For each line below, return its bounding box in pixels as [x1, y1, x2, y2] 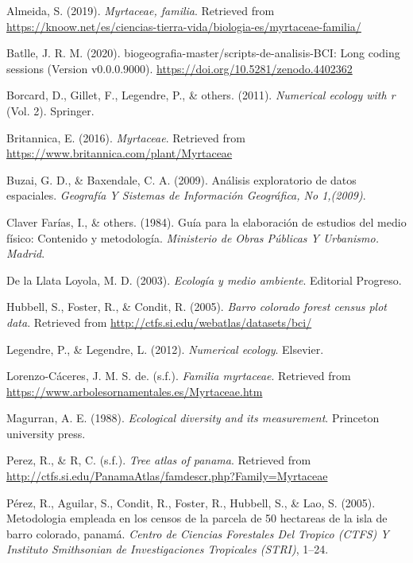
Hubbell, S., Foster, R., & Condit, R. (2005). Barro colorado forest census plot [6, 298, 387, 315]
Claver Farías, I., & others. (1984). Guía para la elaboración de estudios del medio [6, 213, 407, 230]
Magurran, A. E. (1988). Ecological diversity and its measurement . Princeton [6, 410, 380, 426]
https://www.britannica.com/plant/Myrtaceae [6, 145, 233, 161]
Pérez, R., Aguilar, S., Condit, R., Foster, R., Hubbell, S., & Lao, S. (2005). [6, 494, 376, 511]
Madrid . [6, 245, 45, 262]
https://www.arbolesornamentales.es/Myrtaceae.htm [6, 382, 263, 399]
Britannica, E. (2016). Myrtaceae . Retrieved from [6, 129, 245, 146]
